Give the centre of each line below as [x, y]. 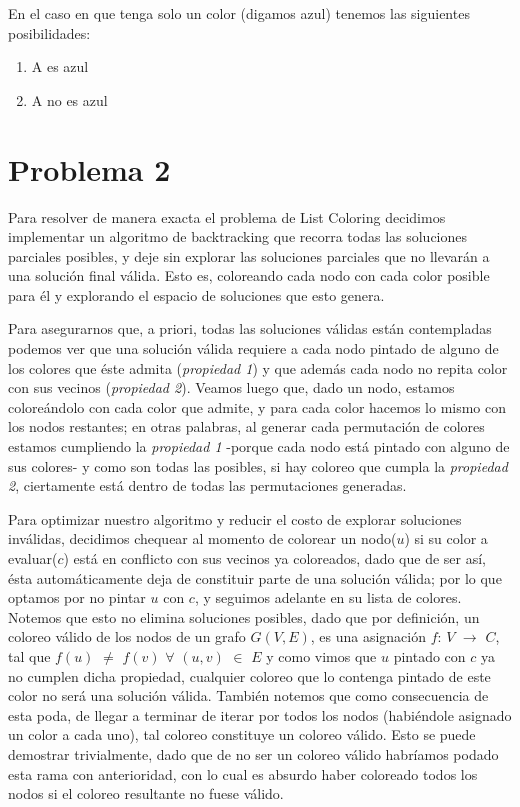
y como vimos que [321, 655]
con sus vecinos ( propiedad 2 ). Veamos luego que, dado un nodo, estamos [231, 387]
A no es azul [69, 99]
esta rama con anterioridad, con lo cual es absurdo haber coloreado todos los [243, 773]
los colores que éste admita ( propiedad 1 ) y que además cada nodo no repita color [258, 367]
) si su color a [446, 538]
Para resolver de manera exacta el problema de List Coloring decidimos [227, 216]
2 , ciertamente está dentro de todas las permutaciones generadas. [207, 485]
